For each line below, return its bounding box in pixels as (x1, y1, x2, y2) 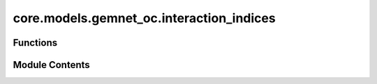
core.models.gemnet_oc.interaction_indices (13, 10, 276, 26)
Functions (13, 37, 58, 49)
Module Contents (13, 59, 90, 71)
